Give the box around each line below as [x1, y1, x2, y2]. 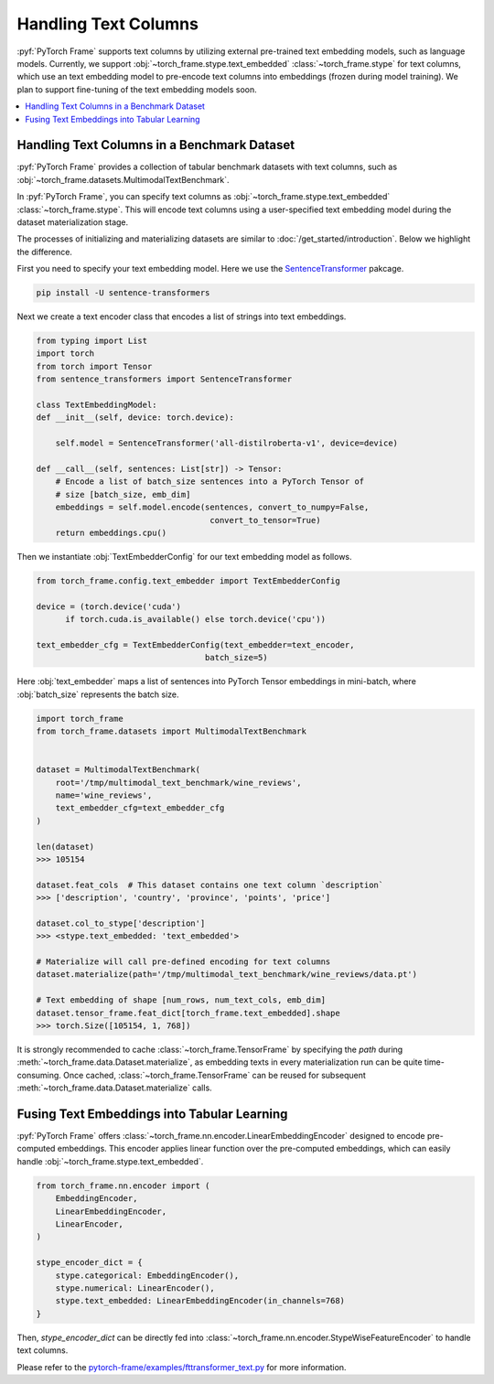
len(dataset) [36, 842, 95, 852]
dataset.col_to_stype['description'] [36, 917, 206, 928]
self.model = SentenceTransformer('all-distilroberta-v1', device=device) [55, 438, 398, 448]
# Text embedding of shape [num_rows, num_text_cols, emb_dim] [36, 995, 327, 1005]
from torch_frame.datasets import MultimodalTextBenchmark [36, 726, 306, 736]
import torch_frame [36, 713, 123, 724]
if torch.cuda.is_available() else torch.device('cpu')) [65, 614, 327, 625]
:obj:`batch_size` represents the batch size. [16, 689, 179, 700]
